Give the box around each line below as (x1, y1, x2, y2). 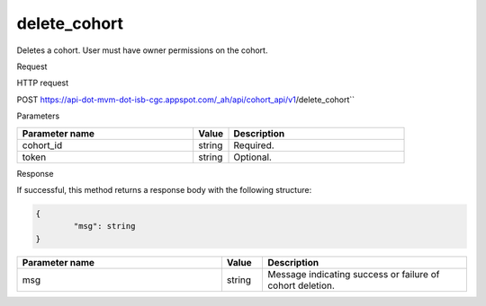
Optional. (233, 151, 272, 163)
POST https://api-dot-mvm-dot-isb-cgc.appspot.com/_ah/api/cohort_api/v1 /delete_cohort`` (16, 94, 355, 105)
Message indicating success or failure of (266, 267, 440, 280)
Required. (233, 139, 274, 152)
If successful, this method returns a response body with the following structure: (16, 184, 312, 195)
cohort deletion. (266, 279, 335, 292)
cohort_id (22, 139, 63, 152)
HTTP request (16, 77, 69, 89)
